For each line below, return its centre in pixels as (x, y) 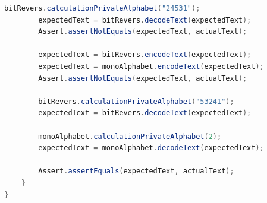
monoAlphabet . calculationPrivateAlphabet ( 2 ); (130, 136)
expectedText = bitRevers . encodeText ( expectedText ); (145, 55)
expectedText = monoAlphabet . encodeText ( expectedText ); (151, 66)
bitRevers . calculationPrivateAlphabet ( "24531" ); (102, 8)
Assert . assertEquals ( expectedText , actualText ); (136, 171)
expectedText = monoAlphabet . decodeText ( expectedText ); (151, 148)
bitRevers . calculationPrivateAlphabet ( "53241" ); (136, 101)
